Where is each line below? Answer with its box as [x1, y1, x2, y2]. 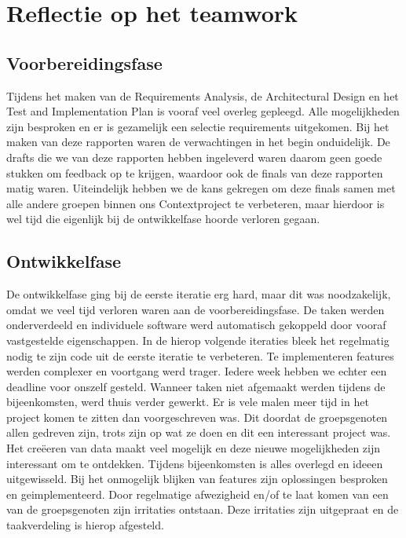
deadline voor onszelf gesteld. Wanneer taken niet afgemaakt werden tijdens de [6, 378, 386, 394]
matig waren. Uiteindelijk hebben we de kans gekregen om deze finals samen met [6, 180, 396, 196]
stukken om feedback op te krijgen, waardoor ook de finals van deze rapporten [6, 164, 383, 181]
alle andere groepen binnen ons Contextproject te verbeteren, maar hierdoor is [6, 195, 385, 211]
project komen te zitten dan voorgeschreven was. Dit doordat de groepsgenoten [6, 408, 388, 425]
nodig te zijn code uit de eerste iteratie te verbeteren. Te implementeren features [6, 347, 394, 364]
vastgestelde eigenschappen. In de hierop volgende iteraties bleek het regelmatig [6, 331, 390, 348]
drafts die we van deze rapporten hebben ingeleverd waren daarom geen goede [6, 148, 382, 165]
